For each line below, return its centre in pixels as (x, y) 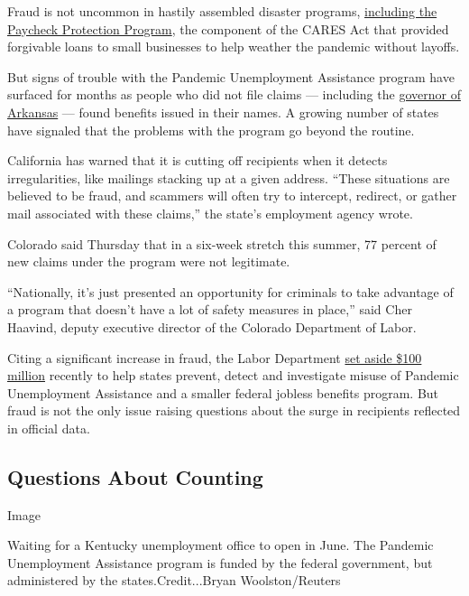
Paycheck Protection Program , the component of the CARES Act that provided (228, 28)
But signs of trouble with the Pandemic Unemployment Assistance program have (231, 76)
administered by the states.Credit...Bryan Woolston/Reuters (174, 580)
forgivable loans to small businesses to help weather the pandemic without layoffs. (234, 47)
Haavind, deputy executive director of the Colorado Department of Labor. (212, 326)
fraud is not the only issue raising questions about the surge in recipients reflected (234, 410)
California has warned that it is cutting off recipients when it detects (198, 160)
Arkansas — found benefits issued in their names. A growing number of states (223, 112)
